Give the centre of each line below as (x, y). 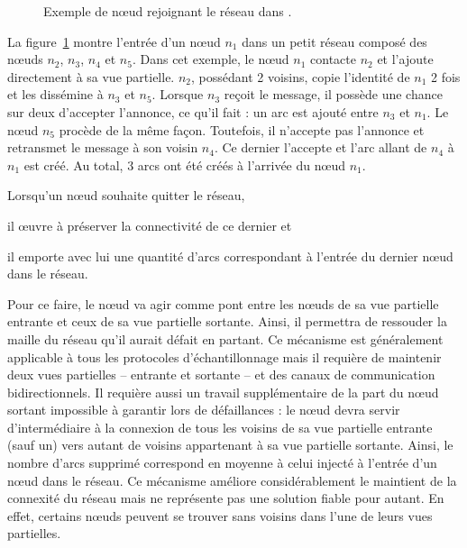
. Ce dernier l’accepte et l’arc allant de (320, 147)
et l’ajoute (405, 59)
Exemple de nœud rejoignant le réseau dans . (168, 11)
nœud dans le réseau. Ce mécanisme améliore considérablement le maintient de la (232, 480)
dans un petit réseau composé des (334, 41)
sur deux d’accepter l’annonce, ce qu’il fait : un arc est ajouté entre (193, 111)
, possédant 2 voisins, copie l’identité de (301, 76)
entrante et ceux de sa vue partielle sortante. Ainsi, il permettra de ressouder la (227, 321)
